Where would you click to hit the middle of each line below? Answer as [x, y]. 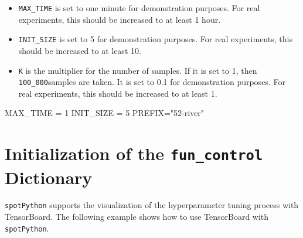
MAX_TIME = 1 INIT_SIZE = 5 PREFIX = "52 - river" [105, 113]
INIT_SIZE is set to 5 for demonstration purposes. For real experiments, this [155, 39]
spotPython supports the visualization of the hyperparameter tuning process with [152, 205]
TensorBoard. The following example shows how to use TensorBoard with [137, 217]
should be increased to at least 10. [80, 50]
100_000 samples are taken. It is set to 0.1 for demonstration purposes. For [152, 82]
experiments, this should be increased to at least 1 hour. [120, 19]
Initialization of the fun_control [134, 153]
